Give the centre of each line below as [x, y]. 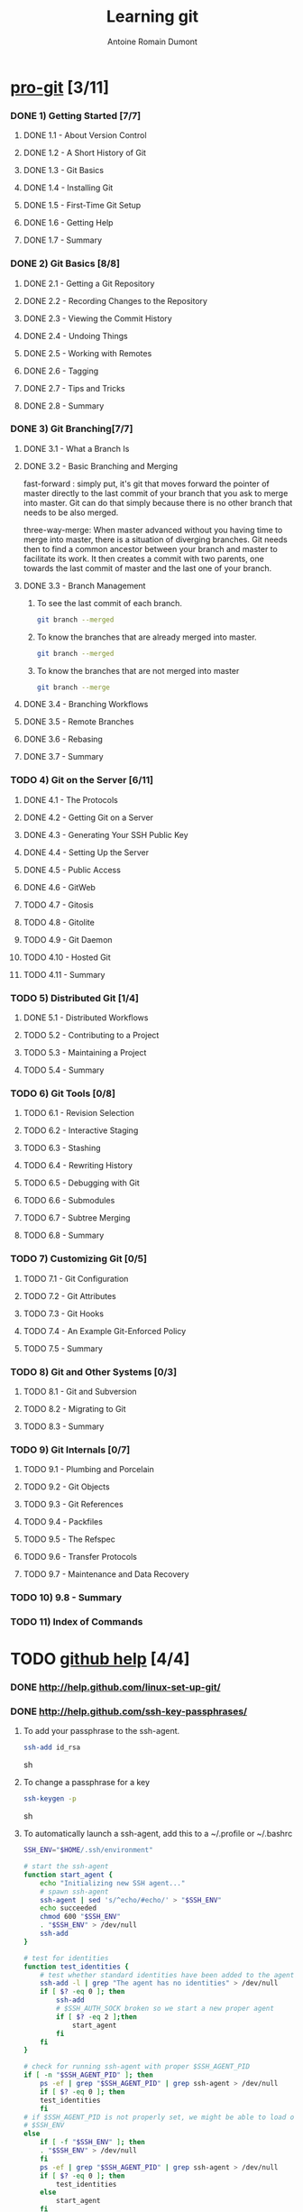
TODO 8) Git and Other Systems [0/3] [94, 1371]
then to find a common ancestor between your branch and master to [150, 548]
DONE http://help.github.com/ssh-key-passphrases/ [129, 1711]
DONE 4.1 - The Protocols [70, 799]
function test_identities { [76, 1967]
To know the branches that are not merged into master [138, 670]
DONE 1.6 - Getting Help [68, 223]
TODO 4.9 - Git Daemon [68, 939]
